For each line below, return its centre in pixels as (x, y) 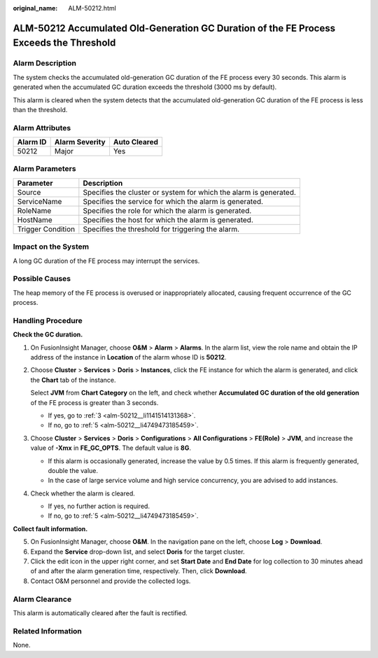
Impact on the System (51, 247)
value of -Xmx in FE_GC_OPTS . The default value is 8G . (111, 448)
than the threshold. (40, 109)
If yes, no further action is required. (99, 506)
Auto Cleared (136, 142)
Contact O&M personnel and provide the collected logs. (111, 581)
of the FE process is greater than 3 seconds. (94, 402)
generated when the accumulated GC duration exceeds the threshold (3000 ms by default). (145, 87)
